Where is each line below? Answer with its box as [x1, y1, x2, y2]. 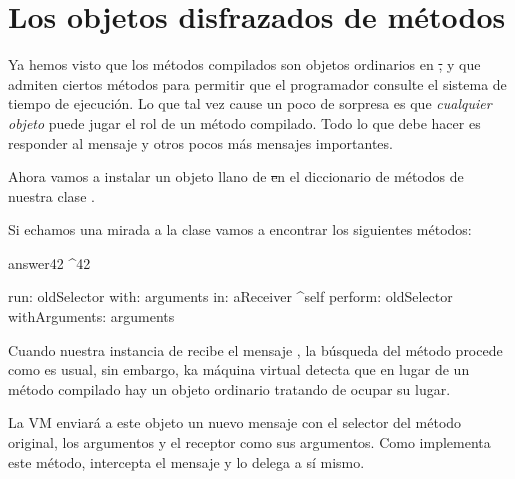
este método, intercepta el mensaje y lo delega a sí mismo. [8, 451, 365, 472]
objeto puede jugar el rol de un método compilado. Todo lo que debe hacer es [8, 112, 481, 133]
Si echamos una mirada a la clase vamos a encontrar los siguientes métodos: [8, 219, 472, 240]
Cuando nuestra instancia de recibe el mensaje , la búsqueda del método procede [8, 339, 503, 360]
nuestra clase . [8, 185, 95, 206]
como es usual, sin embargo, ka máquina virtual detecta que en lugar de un [8, 359, 470, 380]
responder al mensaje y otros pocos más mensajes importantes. [8, 132, 393, 153]
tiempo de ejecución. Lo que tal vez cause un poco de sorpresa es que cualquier [8, 93, 492, 114]
